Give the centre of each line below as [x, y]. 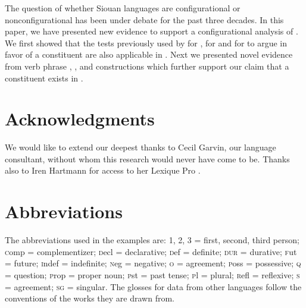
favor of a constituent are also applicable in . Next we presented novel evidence [149, 54]
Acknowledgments [80, 119]
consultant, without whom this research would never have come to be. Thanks [147, 158]
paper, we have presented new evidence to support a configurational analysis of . [152, 31]
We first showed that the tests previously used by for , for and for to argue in [146, 43]
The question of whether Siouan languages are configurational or [123, 8]
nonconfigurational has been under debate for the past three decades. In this [144, 19]
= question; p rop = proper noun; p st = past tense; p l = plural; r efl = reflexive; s [152, 274]
